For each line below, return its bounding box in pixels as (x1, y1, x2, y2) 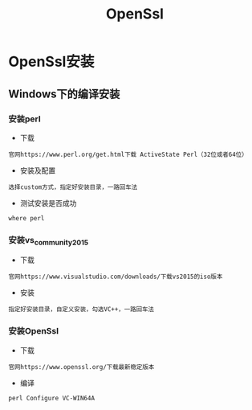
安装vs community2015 (8, 234, 89, 248)
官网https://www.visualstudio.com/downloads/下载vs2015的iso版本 (8, 273, 223, 281)
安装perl (8, 113, 42, 125)
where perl (8, 214, 45, 222)
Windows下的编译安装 (8, 87, 120, 100)
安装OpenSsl (8, 326, 59, 337)
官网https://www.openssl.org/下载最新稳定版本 (8, 363, 155, 371)
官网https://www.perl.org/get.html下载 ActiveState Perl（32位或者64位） (8, 150, 248, 158)
